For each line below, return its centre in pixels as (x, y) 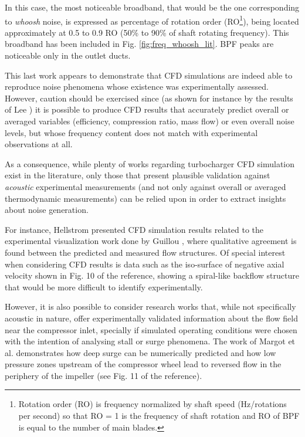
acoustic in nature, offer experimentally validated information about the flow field (151, 318)
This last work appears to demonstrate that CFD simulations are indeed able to (149, 75)
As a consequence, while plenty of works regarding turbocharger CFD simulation (150, 163)
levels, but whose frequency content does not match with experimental (131, 132)
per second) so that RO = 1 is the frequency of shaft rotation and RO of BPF (159, 416)
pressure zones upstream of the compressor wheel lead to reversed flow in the (143, 364)
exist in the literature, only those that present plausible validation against (138, 175)
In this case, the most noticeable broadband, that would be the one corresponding (152, 7)
